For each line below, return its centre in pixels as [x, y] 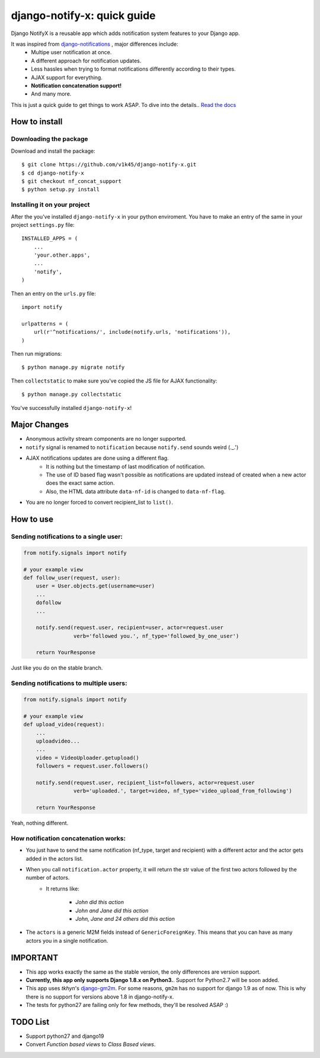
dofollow [49, 603]
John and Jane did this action [112, 910]
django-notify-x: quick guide [83, 15]
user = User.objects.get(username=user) [95, 586]
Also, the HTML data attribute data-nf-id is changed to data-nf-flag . [136, 491]
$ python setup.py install [61, 190]
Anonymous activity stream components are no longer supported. [106, 439]
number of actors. [48, 878]
